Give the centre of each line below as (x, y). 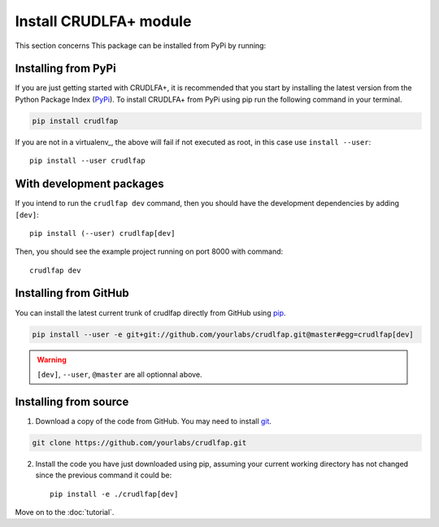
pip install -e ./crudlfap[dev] (114, 494)
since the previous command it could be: (104, 475)
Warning (52, 359)
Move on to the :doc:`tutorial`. (65, 512)
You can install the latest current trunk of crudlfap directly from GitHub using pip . (150, 312)
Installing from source (72, 401)
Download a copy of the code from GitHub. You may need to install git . (154, 421)
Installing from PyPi (66, 69)
